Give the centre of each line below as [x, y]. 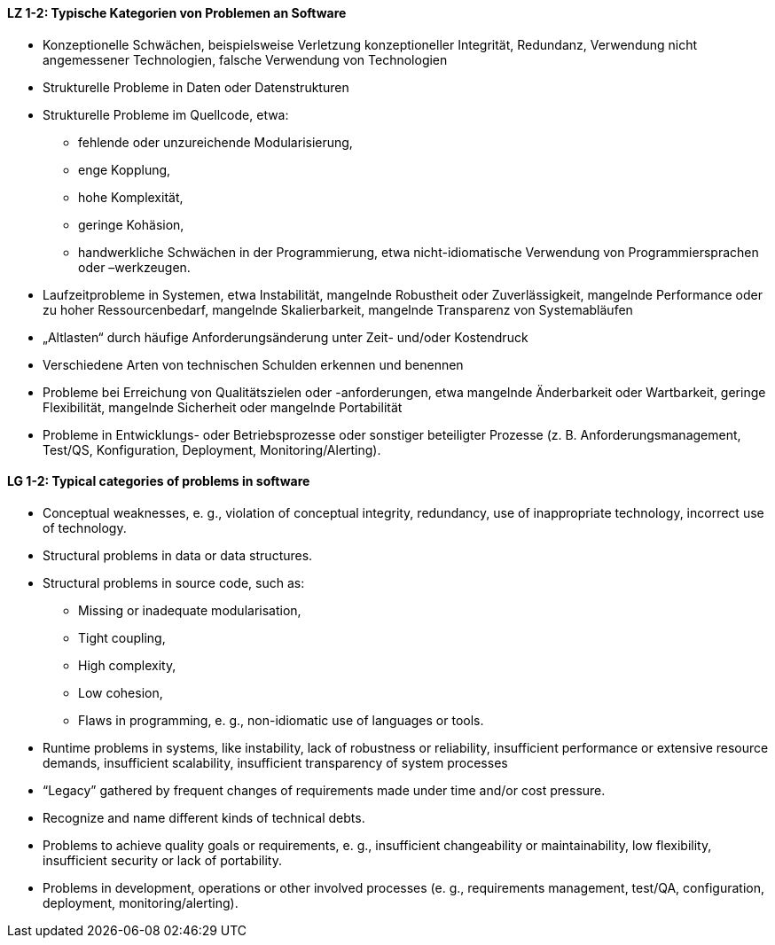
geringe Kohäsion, [131, 224]
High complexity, [127, 665]
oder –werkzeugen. [134, 267]
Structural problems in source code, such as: [174, 582]
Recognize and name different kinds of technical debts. [204, 817]
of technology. [85, 527]
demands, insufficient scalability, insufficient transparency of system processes [275, 762]
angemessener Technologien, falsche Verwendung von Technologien [245, 59]
